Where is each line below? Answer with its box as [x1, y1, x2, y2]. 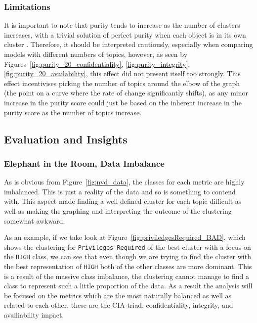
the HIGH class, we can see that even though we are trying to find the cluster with [4, 251, 251, 262]
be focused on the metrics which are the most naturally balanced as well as [4, 290, 232, 300]
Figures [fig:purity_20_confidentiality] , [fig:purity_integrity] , [4, 58, 190, 69]
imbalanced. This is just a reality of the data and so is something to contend [4, 186, 236, 196]
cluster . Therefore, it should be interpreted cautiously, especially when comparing [4, 39, 253, 49]
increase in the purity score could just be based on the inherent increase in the [4, 97, 242, 107]
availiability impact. [4, 310, 64, 320]
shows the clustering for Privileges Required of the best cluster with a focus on [4, 241, 251, 252]
